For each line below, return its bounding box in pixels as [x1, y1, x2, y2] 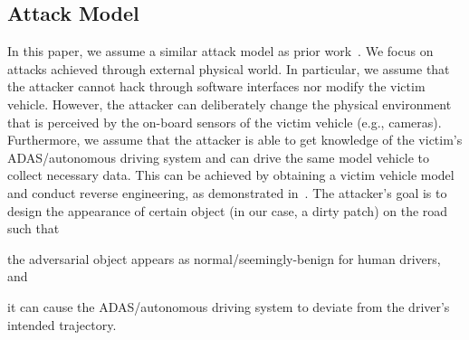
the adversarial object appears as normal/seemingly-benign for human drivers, [7, 249, 441, 268]
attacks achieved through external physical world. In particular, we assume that [7, 59, 450, 78]
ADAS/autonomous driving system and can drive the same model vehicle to [7, 147, 430, 166]
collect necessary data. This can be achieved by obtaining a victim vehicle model [7, 165, 455, 184]
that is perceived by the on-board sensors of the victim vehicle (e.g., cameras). [7, 112, 442, 131]
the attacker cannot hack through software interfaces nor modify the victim [7, 77, 426, 96]
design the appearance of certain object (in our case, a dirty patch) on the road [7, 201, 448, 220]
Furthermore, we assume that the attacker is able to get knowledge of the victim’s [7, 130, 463, 149]
